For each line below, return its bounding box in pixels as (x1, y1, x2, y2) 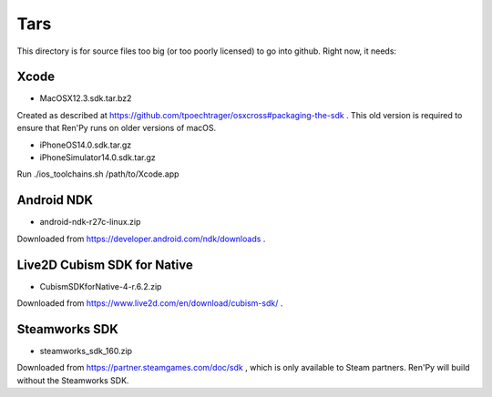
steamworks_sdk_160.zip (39, 345, 132, 356)
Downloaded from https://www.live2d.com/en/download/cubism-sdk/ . (16, 298, 283, 309)
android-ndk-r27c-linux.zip (39, 217, 141, 228)
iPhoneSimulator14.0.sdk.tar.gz (39, 152, 157, 163)
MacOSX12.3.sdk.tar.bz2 (39, 93, 132, 104)
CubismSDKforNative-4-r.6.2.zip (39, 280, 162, 291)
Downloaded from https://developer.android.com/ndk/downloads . (16, 233, 266, 244)
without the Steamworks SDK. (16, 374, 129, 386)
